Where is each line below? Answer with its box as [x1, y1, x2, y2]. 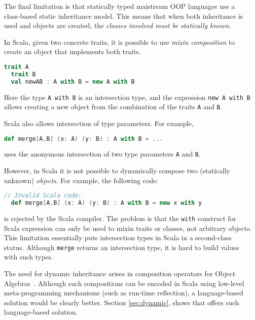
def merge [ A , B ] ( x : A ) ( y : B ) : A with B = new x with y [11, 199, 202, 207]
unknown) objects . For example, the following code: [4, 175, 158, 185]
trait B [11, 70, 36, 78]
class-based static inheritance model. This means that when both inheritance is [4, 10, 243, 21]
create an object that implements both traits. [4, 46, 141, 57]
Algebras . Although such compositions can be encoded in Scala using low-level [4, 278, 244, 288]
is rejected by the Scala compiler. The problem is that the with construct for [4, 213, 236, 223]
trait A [4, 63, 29, 70]
